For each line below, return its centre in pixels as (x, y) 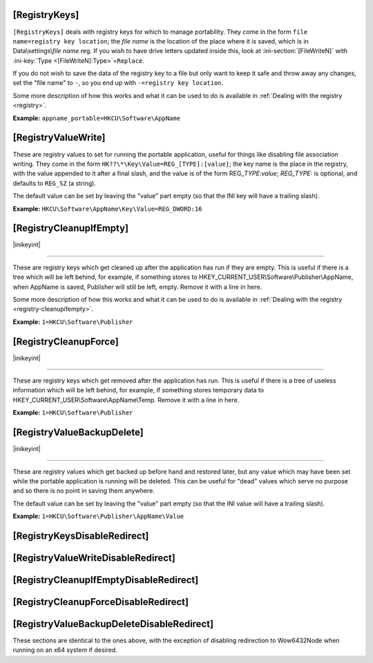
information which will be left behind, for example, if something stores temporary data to (138, 390)
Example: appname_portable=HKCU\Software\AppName (97, 118)
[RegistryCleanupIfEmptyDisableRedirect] (106, 580)
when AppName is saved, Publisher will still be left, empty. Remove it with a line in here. (137, 287)
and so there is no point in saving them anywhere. (84, 491)
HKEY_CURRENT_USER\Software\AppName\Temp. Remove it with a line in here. (126, 400)
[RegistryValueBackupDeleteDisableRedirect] (113, 624)
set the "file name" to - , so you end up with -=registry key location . (118, 83)
